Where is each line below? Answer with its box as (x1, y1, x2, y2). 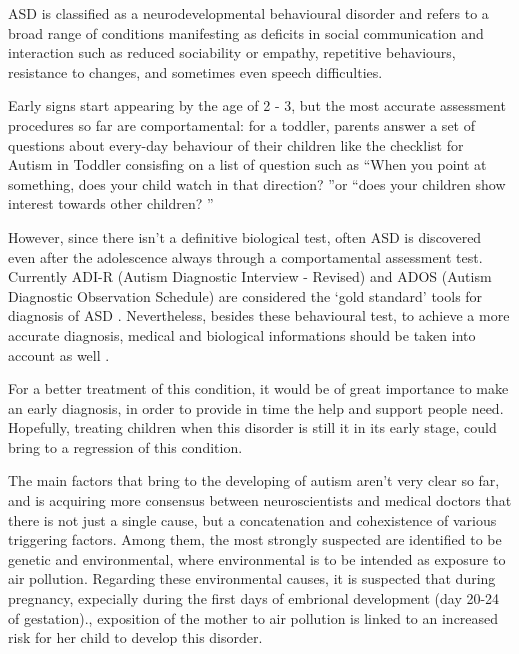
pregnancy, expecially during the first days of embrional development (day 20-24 (8, 588, 500, 609)
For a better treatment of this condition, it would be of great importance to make (8, 378, 509, 399)
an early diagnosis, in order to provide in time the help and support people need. (8, 397, 504, 418)
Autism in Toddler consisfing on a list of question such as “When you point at (8, 154, 487, 175)
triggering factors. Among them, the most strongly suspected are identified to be (8, 529, 502, 550)
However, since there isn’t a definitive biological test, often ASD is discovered (8, 226, 482, 247)
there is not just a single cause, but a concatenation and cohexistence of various (8, 509, 497, 530)
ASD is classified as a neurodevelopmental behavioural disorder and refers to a (8, 3, 489, 23)
